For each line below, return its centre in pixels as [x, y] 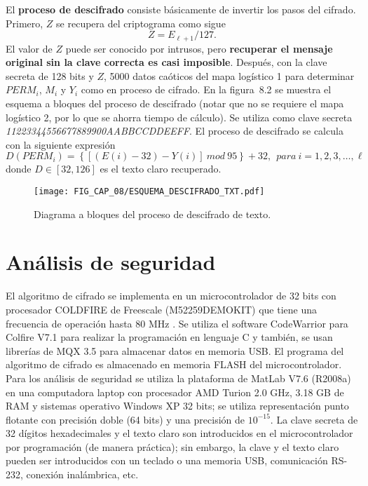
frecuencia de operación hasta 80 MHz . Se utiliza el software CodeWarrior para [177, 323]
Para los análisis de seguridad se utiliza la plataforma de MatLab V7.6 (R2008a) [178, 378]
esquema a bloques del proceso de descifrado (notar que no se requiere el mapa [175, 103]
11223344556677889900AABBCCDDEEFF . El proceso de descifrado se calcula [175, 131]
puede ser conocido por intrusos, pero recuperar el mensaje [199, 48]
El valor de [29, 48]
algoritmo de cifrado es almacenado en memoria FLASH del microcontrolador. [174, 364]
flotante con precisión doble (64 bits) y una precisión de [125, 419]
